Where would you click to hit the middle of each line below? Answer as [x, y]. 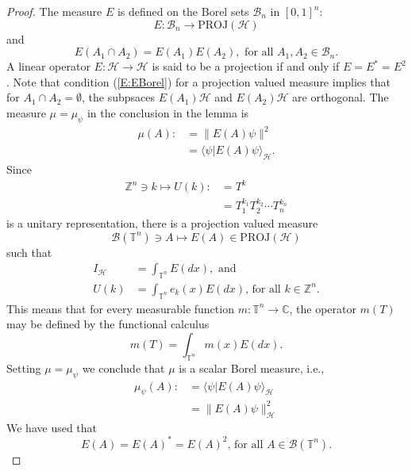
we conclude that [123, 368]
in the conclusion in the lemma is [168, 112]
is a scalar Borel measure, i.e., [252, 368]
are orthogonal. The [341, 97]
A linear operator [48, 66]
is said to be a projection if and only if [246, 66]
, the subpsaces [119, 97]
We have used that [52, 427]
